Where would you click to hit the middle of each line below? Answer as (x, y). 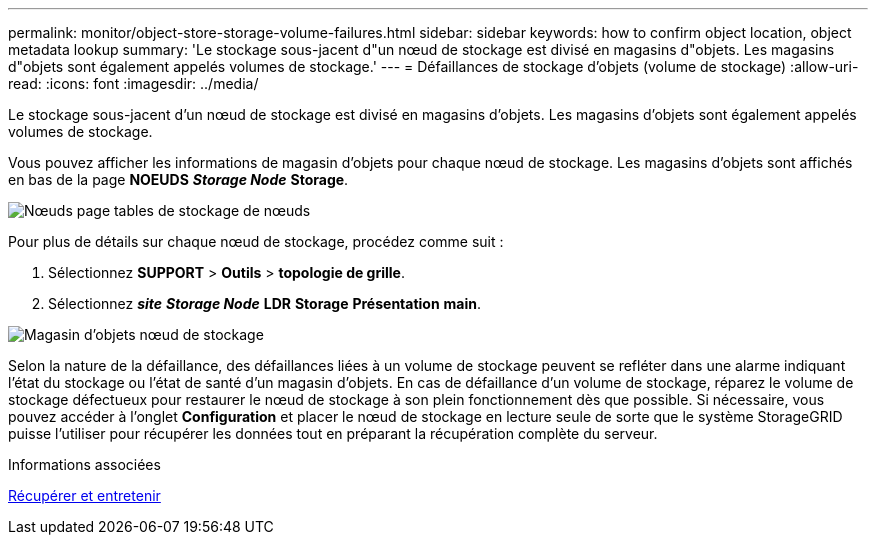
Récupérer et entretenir (84, 495)
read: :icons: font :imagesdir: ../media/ (133, 83)
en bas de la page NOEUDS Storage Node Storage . (178, 179)
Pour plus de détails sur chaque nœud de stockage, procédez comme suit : (256, 241)
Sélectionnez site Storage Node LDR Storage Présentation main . (265, 303)
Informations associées (84, 464)
